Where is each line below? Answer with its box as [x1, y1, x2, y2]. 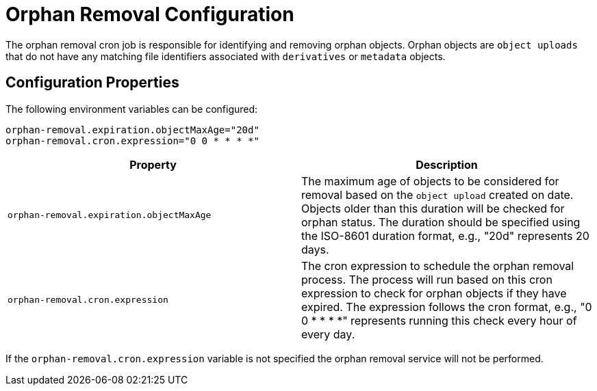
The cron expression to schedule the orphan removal [301, 258, 574, 273]
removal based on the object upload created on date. [301, 187, 574, 202]
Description [416, 157, 478, 172]
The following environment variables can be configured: [5, 103, 258, 115]
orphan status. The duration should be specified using [301, 215, 581, 229]
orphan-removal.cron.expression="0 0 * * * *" [5, 135, 259, 146]
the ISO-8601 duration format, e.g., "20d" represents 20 [301, 228, 589, 243]
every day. [301, 327, 355, 341]
